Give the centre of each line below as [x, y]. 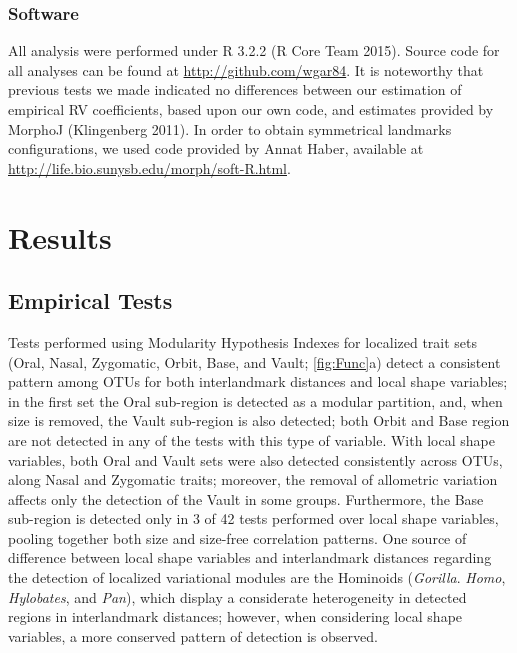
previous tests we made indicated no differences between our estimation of [235, 89]
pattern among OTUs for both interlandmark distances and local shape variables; [258, 381]
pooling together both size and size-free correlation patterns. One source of [237, 537]
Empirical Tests [90, 300]
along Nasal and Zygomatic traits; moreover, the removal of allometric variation [253, 479]
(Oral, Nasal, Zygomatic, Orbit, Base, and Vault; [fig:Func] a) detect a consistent [254, 361]
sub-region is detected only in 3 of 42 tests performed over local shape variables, [253, 518]
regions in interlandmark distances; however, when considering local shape [235, 616]
